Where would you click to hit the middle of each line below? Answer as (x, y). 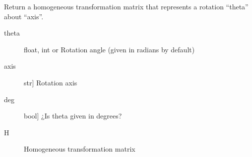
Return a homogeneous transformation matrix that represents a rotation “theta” (126, 6)
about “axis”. (24, 16)
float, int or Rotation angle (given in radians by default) (109, 49)
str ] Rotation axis (51, 82)
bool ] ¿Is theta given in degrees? (73, 116)
